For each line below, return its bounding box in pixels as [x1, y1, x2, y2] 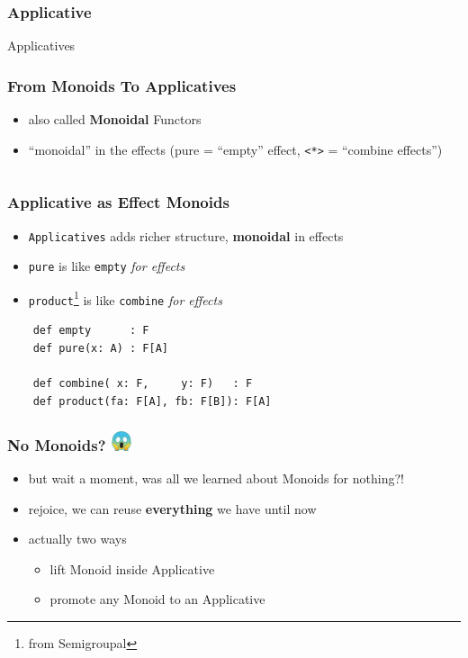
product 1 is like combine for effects [28, 287, 222, 309]
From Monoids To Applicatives [7, 74, 237, 96]
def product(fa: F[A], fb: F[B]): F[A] [32, 394, 272, 408]
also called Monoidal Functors [28, 110, 202, 129]
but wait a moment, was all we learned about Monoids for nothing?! [28, 468, 404, 487]
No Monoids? [7, 433, 106, 455]
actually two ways [28, 529, 127, 548]
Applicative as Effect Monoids [7, 191, 229, 213]
